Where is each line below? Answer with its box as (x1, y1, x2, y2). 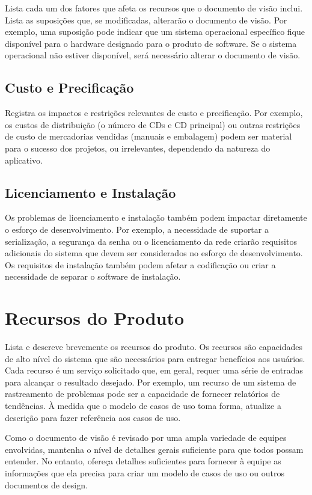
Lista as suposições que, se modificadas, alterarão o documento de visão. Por (5, 13, 287, 26)
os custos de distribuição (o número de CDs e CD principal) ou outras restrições (5, 118, 301, 131)
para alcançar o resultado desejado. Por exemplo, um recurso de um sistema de (5, 375, 296, 388)
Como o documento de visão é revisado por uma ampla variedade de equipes (5, 431, 287, 444)
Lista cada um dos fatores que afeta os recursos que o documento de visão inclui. (5, 2, 303, 14)
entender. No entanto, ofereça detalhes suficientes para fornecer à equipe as (5, 455, 281, 467)
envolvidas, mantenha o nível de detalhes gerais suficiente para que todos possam (5, 443, 304, 455)
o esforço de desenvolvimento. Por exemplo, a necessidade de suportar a (5, 223, 269, 235)
